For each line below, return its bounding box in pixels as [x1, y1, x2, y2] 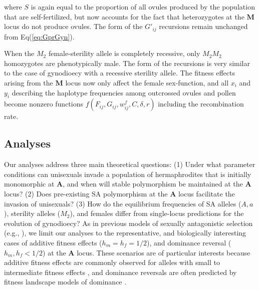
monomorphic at [4, 178, 55, 189]
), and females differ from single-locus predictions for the [70, 208, 244, 218]
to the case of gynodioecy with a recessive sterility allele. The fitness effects [4, 67, 235, 78]
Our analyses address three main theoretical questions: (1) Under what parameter [4, 159, 255, 169]
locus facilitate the [178, 188, 235, 198]
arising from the [4, 77, 53, 88]
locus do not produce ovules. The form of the [4, 21, 143, 31]
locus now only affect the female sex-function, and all [65, 77, 229, 88]
